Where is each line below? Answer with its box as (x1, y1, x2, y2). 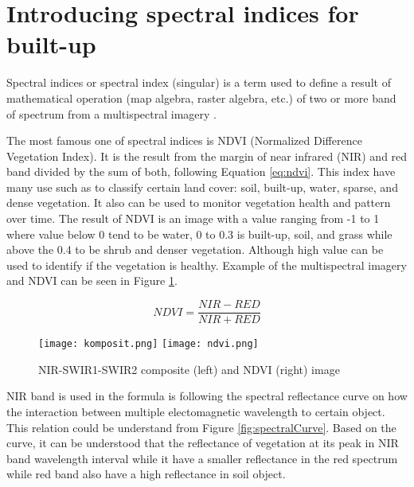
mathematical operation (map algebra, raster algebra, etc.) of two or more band (6, 89, 396, 106)
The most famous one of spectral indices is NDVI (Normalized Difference (6, 132, 362, 149)
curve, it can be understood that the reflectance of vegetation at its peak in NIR (6, 434, 399, 451)
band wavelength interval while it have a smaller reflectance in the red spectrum (6, 450, 398, 466)
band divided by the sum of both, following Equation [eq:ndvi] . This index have (6, 163, 396, 180)
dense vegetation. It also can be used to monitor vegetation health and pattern (6, 194, 391, 211)
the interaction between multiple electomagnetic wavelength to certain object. (6, 403, 385, 419)
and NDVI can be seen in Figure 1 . (6, 272, 178, 289)
